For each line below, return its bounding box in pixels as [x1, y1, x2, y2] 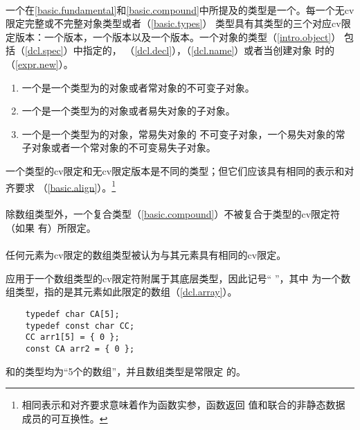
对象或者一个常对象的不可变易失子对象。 [31, 140, 216, 155]
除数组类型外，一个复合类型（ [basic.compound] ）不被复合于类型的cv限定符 [6, 207, 341, 221]
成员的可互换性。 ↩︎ [21, 411, 108, 425]
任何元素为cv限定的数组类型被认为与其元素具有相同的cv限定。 [6, 248, 287, 262]
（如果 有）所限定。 [6, 220, 96, 234]
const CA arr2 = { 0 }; [25, 343, 135, 354]
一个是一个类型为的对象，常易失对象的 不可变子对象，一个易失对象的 [21, 126, 336, 141]
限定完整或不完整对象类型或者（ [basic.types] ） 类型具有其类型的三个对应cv [6, 16, 341, 31]
